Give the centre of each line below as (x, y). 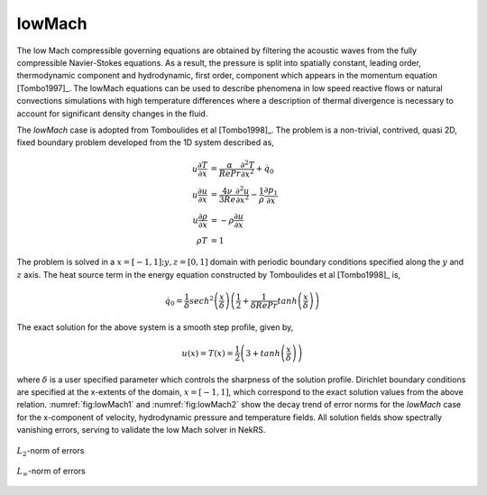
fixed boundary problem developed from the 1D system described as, (145, 142)
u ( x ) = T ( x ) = (207, 353)
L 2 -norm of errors (51, 451)
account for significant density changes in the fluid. (112, 114)
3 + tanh (263, 353)
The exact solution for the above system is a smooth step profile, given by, (155, 327)
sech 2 (202, 300)
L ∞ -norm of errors (51, 472)
